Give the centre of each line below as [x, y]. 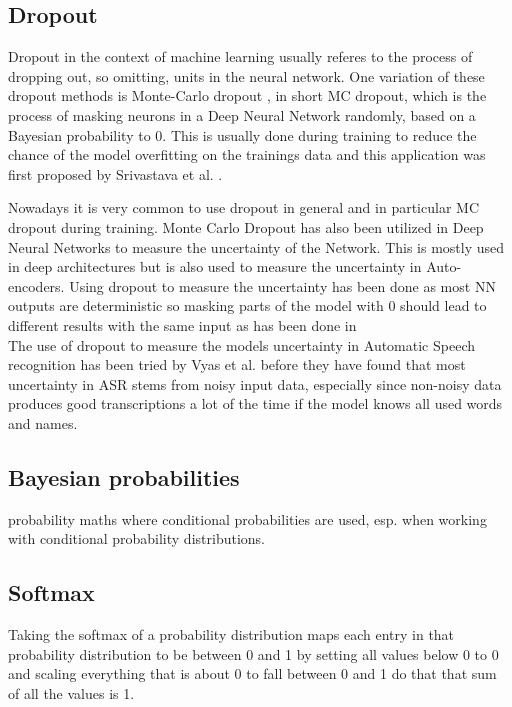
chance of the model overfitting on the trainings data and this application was [247, 154]
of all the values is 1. [71, 692]
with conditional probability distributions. [136, 538]
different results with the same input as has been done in [182, 324]
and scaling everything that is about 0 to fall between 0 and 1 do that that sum [252, 673]
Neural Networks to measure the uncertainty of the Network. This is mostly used [256, 246]
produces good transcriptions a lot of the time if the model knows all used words [255, 403]
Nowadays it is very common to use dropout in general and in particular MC [243, 207]
